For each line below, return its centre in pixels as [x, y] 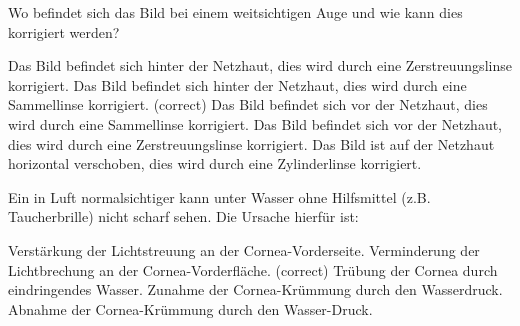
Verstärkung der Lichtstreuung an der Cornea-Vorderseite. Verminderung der [244, 249]
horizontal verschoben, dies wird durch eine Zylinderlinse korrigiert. [215, 163]
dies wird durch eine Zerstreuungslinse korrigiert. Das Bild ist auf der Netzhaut [251, 143]
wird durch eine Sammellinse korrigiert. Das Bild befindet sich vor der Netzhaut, [255, 123]
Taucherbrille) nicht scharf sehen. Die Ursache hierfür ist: [183, 216]
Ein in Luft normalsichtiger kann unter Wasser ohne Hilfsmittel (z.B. [219, 196]
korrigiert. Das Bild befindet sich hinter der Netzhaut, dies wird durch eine [237, 84]
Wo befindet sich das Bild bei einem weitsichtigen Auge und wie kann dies [235, 12]
